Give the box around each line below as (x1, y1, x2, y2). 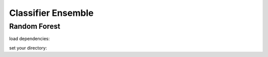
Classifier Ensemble (9, 7, 94, 18)
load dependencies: (9, 36, 50, 42)
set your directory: (9, 45, 47, 51)
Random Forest (9, 22, 61, 31)
